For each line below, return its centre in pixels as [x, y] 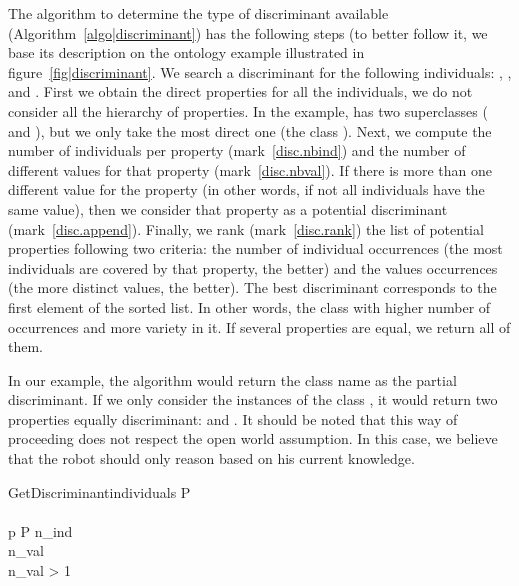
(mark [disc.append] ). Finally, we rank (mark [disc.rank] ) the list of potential [246, 228]
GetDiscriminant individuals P [99, 491]
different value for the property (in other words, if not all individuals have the [246, 189]
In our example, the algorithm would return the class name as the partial [232, 379]
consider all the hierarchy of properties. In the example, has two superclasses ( [248, 110]
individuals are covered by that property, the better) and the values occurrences [253, 267]
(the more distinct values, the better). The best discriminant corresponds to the [252, 287]
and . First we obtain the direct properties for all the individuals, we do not [240, 91]
